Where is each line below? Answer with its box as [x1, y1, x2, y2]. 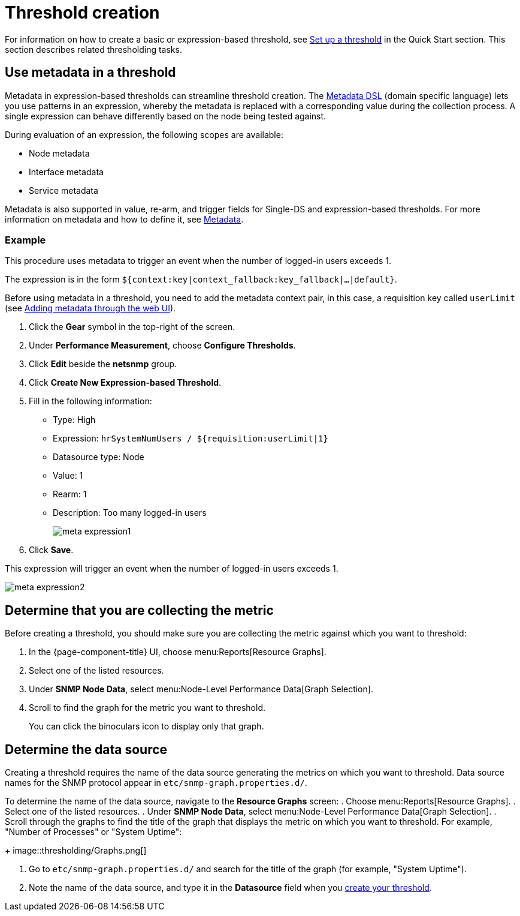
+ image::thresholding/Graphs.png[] [5, 845, 147, 856]
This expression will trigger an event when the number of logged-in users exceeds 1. [5, 563, 338, 574]
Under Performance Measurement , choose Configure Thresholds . [29, 340, 296, 351]
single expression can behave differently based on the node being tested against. [5, 110, 326, 121]
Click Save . [29, 545, 74, 555]
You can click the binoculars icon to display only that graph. [29, 721, 264, 732]
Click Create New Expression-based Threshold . [29, 377, 222, 388]
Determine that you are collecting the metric [5, 602, 274, 618]
